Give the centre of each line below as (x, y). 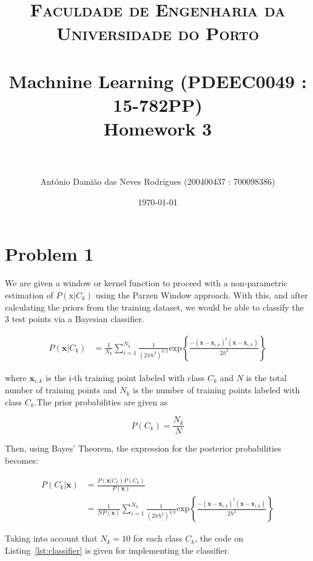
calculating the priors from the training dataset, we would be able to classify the (154, 307)
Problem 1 (49, 254)
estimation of (29, 294)
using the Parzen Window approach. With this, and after (202, 294)
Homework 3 (158, 129)
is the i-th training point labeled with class (125, 377)
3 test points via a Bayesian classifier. (75, 319)
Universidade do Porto (158, 33)
